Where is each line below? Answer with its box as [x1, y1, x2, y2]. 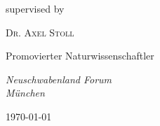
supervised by [6, 1, 65, 15]
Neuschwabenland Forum [6, 71, 112, 86]
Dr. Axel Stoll [6, 24, 74, 39]
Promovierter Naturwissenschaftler [6, 48, 154, 63]
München [6, 85, 45, 100]
